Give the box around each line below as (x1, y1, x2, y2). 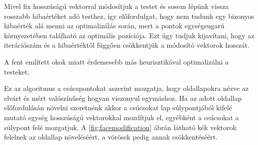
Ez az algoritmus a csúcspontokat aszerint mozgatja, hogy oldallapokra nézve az (4, 83, 249, 93)
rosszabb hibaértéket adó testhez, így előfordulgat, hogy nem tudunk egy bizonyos (4, 10, 255, 21)
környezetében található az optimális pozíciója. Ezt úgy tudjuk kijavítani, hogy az (4, 30, 255, 40)
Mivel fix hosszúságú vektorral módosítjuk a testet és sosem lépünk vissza (4, 1, 229, 11)
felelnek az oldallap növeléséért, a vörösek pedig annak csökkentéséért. (4, 132, 218, 142)
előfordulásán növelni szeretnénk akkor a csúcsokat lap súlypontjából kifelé (4, 102, 232, 113)
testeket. (4, 66, 30, 76)
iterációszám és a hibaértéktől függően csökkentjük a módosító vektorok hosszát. (4, 40, 250, 50)
